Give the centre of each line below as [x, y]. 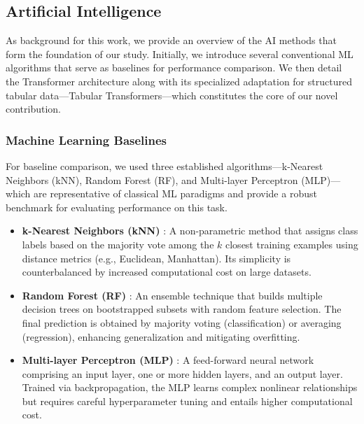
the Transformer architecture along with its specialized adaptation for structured [179, 81]
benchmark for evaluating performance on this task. [117, 207]
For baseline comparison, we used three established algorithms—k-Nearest [164, 165]
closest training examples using [292, 244]
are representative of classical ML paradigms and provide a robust [175, 193]
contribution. [34, 109]
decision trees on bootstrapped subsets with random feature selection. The [182, 309]
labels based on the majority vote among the [118, 244]
